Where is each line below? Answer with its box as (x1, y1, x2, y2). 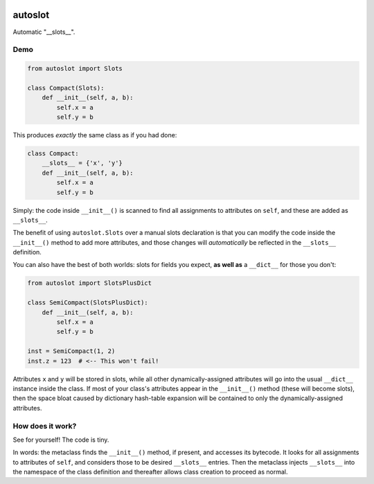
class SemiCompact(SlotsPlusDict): (27, 299, 148, 306)
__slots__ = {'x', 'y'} (42, 159, 123, 167)
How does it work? (12, 421, 77, 431)
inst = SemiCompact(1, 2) (27, 347, 116, 355)
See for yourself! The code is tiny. (12, 435, 109, 444)
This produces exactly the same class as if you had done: (12, 131, 177, 139)
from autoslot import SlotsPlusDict (27, 279, 152, 287)
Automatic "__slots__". (12, 28, 75, 36)
